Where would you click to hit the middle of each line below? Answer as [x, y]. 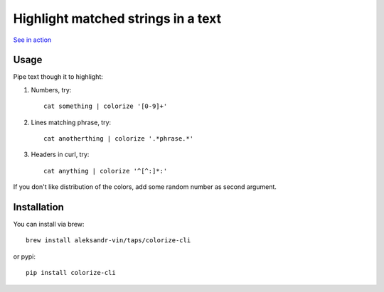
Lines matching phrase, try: [71, 122]
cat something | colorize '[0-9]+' [106, 106]
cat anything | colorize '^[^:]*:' [106, 171]
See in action [32, 40]
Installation [38, 207]
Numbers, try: [51, 90]
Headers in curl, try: [60, 155]
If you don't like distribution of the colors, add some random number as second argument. [145, 187]
